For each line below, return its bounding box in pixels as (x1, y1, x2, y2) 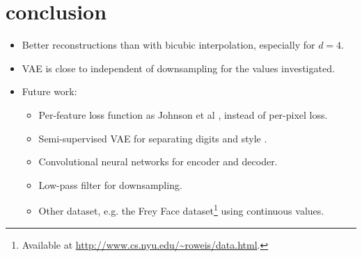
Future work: (22, 84, 77, 99)
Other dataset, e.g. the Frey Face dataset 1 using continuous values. (38, 201, 324, 217)
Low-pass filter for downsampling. (38, 177, 182, 192)
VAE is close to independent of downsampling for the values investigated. (22, 60, 335, 75)
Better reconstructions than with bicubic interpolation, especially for (22, 38, 315, 52)
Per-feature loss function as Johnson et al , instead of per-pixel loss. (38, 107, 328, 122)
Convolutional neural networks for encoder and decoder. (38, 154, 278, 169)
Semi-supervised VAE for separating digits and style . (38, 131, 267, 145)
